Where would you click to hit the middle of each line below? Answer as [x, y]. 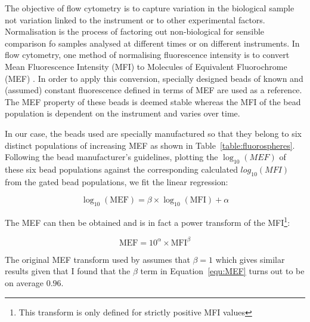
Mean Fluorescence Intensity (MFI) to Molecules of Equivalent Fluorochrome [146, 66]
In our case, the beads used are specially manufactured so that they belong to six [153, 133]
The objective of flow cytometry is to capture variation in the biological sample [150, 8]
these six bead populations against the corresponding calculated [121, 169]
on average [24, 283]
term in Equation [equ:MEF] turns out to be [222, 271]
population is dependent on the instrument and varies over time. [123, 113]
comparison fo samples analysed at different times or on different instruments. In [152, 43]
